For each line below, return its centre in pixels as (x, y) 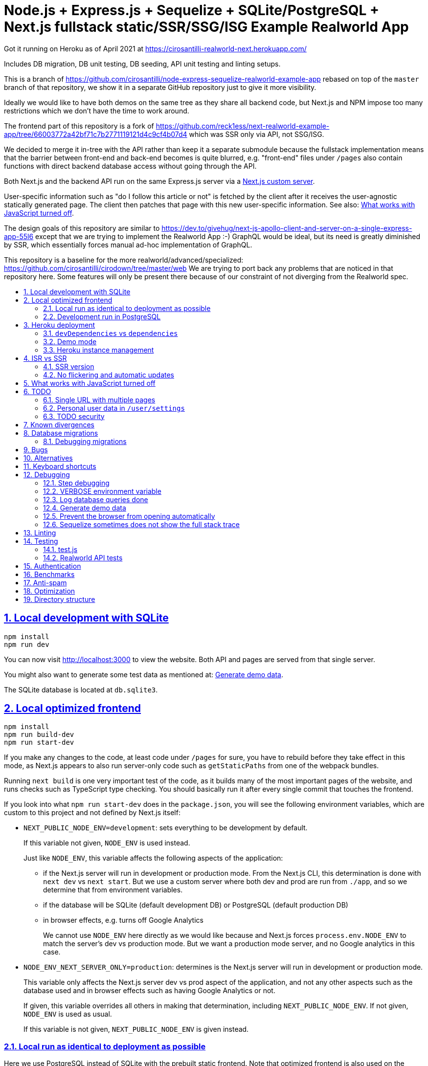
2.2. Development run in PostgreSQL (102, 316)
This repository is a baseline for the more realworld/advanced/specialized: (124, 260)
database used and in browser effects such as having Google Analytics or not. (149, 991)
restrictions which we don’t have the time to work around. (97, 111)
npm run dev (27, 644)
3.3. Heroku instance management (99, 350)
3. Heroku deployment (59, 325)
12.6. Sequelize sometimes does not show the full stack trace (141, 524)
